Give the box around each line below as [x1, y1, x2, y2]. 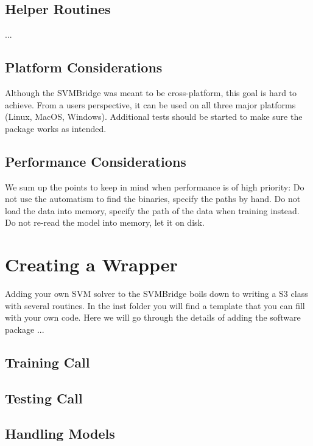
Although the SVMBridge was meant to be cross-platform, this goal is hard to [5, 86, 297, 99]
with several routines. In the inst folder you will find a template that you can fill [5, 299, 305, 312]
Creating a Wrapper [5, 252, 178, 277]
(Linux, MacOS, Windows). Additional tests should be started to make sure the [5, 110, 303, 123]
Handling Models [5, 424, 115, 443]
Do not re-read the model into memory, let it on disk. [5, 216, 205, 229]
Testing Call [5, 388, 83, 407]
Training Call [5, 352, 90, 371]
